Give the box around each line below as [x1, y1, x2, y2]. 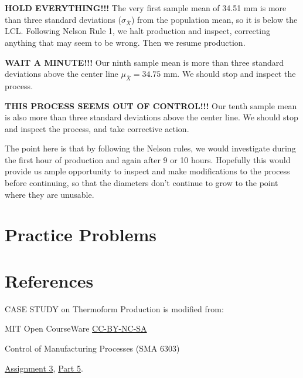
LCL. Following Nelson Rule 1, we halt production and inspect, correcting [5, 25, 270, 37]
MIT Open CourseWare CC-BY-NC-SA [5, 322, 147, 335]
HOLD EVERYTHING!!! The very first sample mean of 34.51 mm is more [5, 2, 287, 14]
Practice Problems [5, 222, 156, 247]
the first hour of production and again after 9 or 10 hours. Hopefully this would [5, 153, 291, 166]
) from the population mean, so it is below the [131, 13, 298, 25]
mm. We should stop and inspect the [164, 67, 296, 80]
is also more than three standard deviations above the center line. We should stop [5, 111, 298, 123]
